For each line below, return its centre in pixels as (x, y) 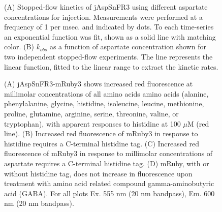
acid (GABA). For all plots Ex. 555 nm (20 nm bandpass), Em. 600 (109, 193)
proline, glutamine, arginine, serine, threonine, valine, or (91, 113)
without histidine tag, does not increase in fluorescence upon (98, 173)
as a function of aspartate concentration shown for (128, 47)
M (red (198, 123)
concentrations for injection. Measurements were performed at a (103, 17)
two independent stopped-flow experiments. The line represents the (108, 56)
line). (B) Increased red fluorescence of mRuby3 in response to (101, 133)
